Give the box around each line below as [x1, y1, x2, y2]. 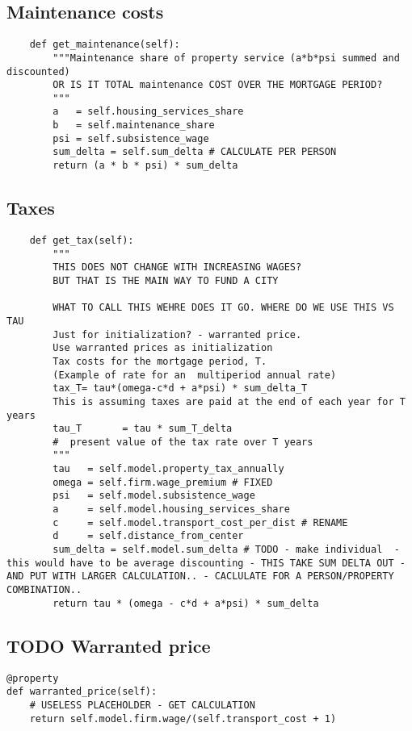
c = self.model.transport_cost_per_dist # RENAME [53, 516, 348, 528]
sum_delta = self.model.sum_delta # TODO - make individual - [53, 544, 400, 556]
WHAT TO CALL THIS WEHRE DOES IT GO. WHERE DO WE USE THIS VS [53, 302, 394, 314]
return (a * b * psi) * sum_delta [53, 160, 238, 172]
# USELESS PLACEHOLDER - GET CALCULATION [29, 699, 255, 711]
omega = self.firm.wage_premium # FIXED [53, 476, 273, 488]
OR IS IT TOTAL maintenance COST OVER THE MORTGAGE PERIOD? [53, 79, 383, 91]
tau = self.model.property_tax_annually [53, 463, 284, 475]
